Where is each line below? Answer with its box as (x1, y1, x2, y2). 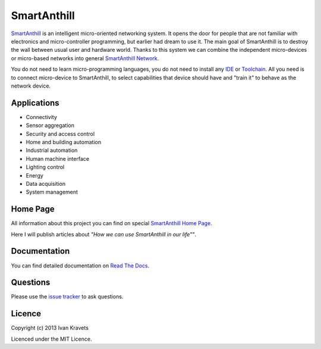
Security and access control (26, 130, 95, 137)
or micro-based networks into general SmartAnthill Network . (11, 54, 159, 62)
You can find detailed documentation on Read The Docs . (11, 262, 150, 269)
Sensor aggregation (26, 122, 74, 129)
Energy (26, 172, 44, 179)
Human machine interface (26, 155, 89, 162)
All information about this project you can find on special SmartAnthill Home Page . (11, 220, 212, 227)
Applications (11, 98, 59, 108)
